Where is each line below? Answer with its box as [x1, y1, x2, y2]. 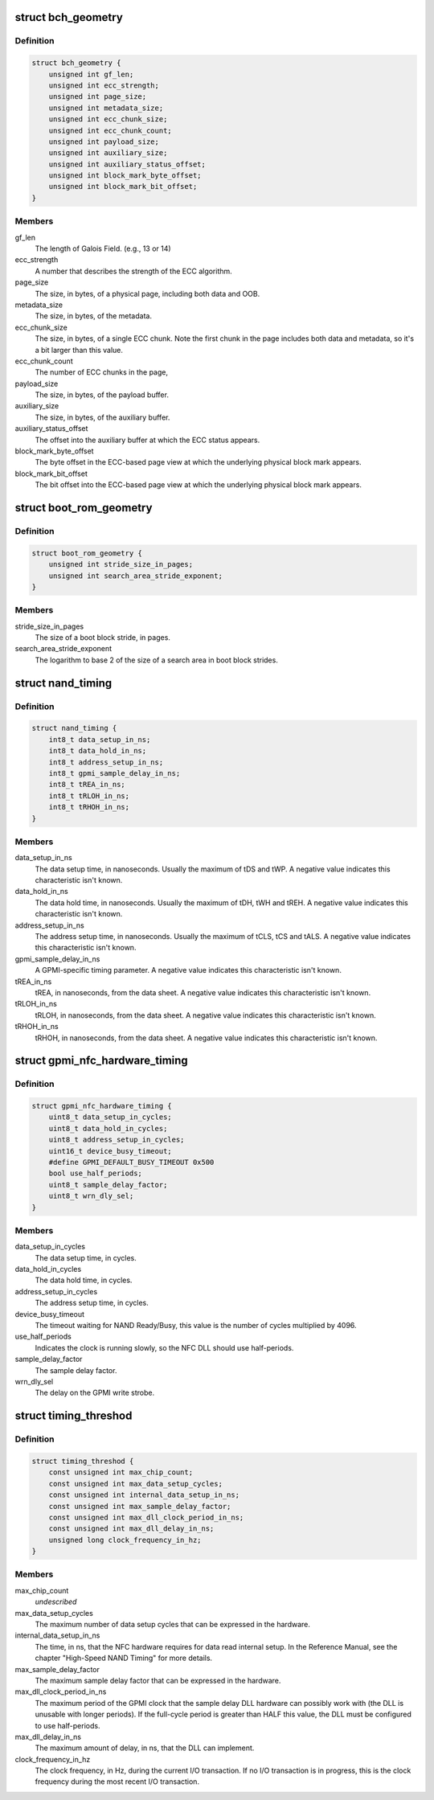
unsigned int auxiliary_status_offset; [48, 159, 207, 169]
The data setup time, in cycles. [35, 1253, 137, 1262]
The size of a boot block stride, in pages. [35, 633, 170, 642]
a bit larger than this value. [35, 345, 124, 355]
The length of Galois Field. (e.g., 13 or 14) [35, 244, 172, 253]
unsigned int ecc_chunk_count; [48, 125, 172, 135]
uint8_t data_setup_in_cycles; [48, 1113, 172, 1121]
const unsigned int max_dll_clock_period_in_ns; [48, 1512, 244, 1522]
